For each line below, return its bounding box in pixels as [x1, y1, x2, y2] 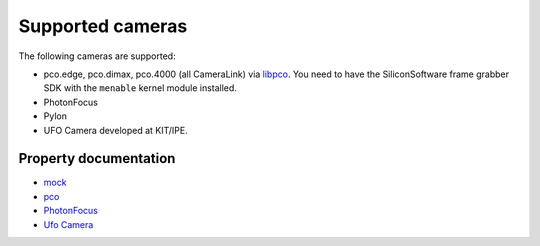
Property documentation [18, 150, 176, 167]
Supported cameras [18, 15, 188, 37]
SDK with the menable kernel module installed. [43, 82, 237, 94]
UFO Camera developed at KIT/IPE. [43, 124, 189, 136]
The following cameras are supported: [18, 50, 176, 62]
